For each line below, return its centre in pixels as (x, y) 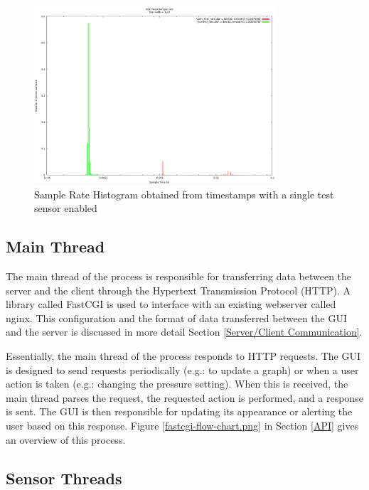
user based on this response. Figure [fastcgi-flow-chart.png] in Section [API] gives (182, 425)
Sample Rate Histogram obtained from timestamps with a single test (184, 194)
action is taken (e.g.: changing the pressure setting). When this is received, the (177, 384)
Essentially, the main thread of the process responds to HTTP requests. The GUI (183, 356)
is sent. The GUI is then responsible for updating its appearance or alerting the (179, 411)
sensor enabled (66, 208)
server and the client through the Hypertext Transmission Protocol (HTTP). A (178, 290)
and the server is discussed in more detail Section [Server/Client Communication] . (184, 332)
